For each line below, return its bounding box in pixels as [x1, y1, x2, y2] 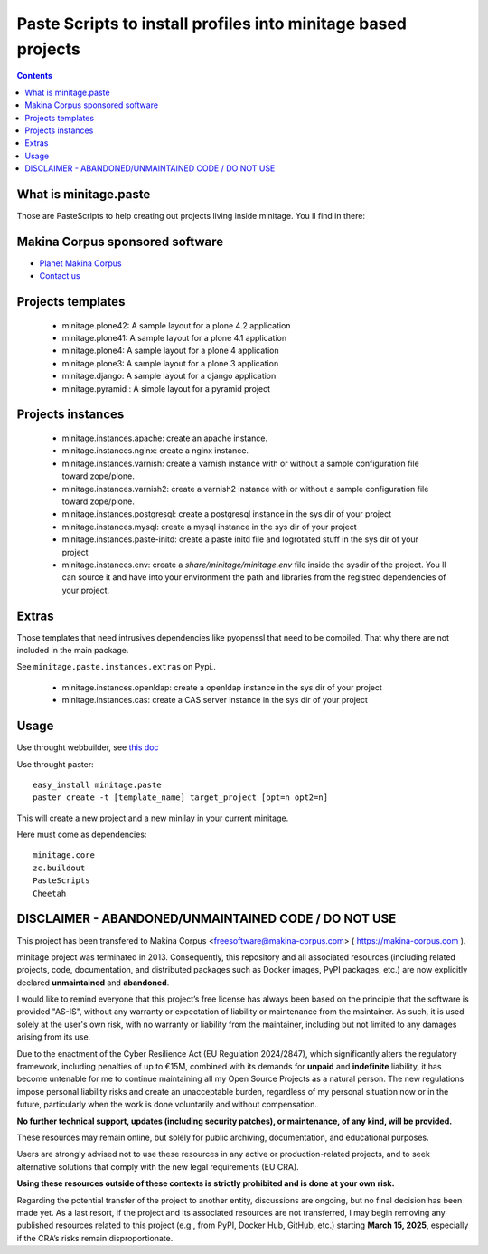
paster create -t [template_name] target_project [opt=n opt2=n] [33, 793, 329, 803]
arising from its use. [16, 1031, 91, 1042]
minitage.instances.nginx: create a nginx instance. [61, 445, 249, 456]
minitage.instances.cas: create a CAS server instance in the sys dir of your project [61, 695, 368, 706]
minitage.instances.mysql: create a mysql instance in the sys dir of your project [61, 521, 357, 532]
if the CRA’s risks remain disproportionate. [16, 1232, 174, 1243]
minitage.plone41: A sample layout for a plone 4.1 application [61, 333, 287, 344]
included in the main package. [16, 645, 129, 656]
